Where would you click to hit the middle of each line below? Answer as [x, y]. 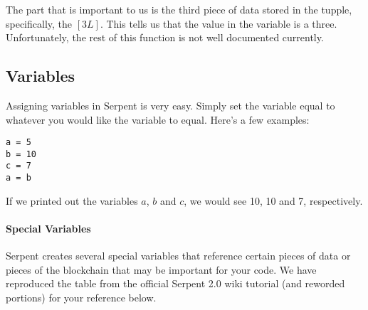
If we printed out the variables [72, 200]
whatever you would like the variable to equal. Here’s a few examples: [158, 119]
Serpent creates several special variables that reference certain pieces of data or [178, 256]
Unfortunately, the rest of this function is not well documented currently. [165, 37]
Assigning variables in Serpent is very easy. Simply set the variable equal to [170, 105]
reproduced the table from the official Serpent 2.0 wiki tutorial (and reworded [175, 283]
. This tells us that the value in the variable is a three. [219, 23]
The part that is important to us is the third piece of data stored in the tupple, [179, 9]
